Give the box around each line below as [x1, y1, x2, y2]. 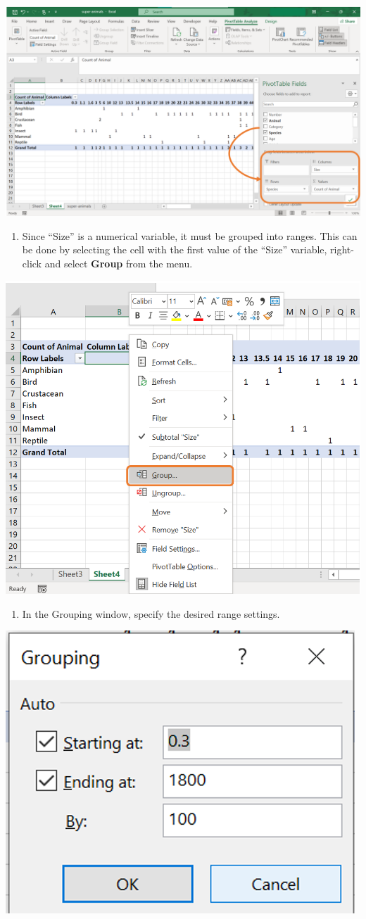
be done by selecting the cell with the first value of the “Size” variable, [22, 242, 327, 257]
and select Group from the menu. [44, 256, 193, 271]
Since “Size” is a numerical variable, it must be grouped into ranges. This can [22, 228, 358, 243]
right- [330, 242, 354, 257]
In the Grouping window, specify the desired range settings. [22, 606, 280, 621]
